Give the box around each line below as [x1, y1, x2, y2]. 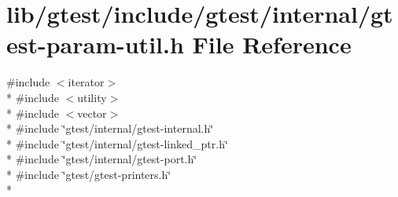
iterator [68, 74, 105, 90]
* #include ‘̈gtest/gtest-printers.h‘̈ [6, 166, 171, 182]
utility [77, 89, 107, 105]
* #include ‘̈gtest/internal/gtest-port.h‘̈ [6, 151, 197, 167]
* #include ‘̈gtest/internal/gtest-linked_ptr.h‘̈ [6, 135, 228, 151]
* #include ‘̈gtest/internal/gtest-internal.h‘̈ [6, 120, 214, 137]
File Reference [192, 28, 352, 60]
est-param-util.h [6, 28, 184, 60]
